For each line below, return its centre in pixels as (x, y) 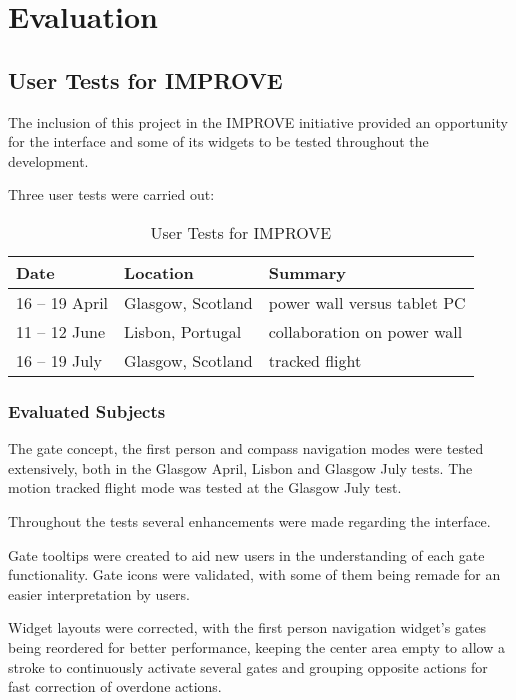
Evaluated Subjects (87, 410)
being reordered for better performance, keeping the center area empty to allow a (256, 646)
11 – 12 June (61, 331)
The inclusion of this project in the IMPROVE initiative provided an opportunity (258, 121)
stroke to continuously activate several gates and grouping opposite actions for (248, 666)
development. (48, 160)
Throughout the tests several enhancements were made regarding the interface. (249, 520)
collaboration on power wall (365, 331)
